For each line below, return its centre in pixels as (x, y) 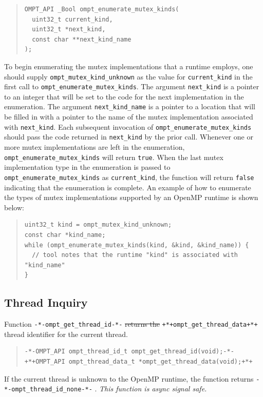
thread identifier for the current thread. (66, 334)
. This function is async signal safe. (151, 389)
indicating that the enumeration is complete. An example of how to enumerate (128, 187)
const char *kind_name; (65, 235)
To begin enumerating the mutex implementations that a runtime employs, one (129, 66)
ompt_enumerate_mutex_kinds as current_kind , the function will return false (129, 177)
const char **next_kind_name (82, 39)
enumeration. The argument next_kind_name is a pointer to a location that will (130, 106)
